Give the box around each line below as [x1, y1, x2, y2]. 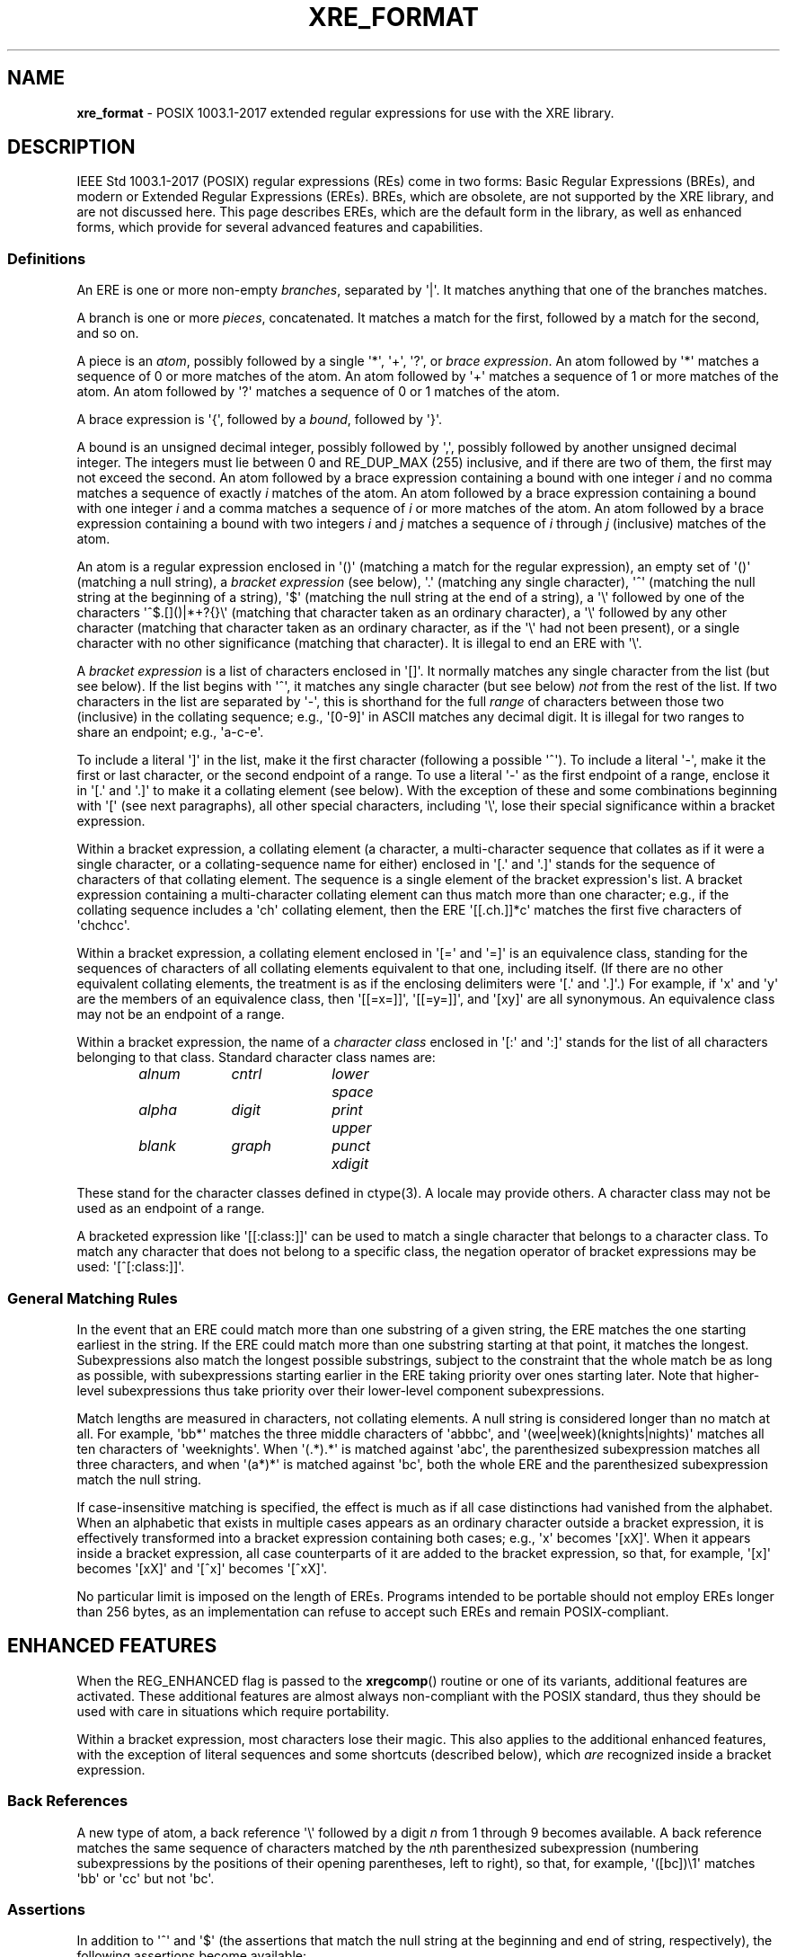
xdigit [332, 1155, 369, 1173]
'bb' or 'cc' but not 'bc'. [76, 1870, 215, 1886]
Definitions [7, 249, 86, 268]
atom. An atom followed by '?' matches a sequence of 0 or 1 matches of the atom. [76, 384, 561, 400]
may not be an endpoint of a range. [76, 1006, 285, 1023]
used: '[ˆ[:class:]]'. [76, 1259, 185, 1275]
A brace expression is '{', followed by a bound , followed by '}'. [76, 412, 443, 428]
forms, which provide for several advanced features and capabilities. [76, 219, 483, 235]
